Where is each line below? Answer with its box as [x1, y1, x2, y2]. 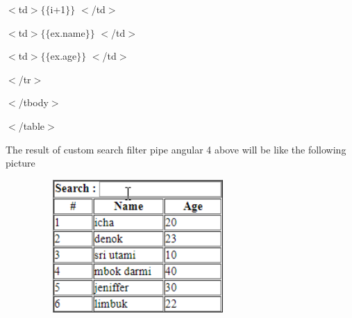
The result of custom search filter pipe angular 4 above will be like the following [6, 142, 346, 156]
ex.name [50, 25, 85, 40]
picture [6, 156, 35, 170]
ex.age [50, 49, 77, 63]
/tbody [18, 95, 49, 110]
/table [18, 118, 44, 133]
